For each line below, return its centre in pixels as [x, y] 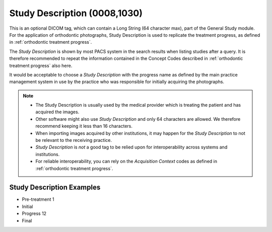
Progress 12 [34, 213]
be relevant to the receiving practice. [74, 140]
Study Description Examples [55, 187]
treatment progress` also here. [41, 65]
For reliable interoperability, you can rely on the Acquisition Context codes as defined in [126, 162]
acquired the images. [57, 112]
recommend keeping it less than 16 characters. [84, 126]
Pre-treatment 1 [38, 199]
